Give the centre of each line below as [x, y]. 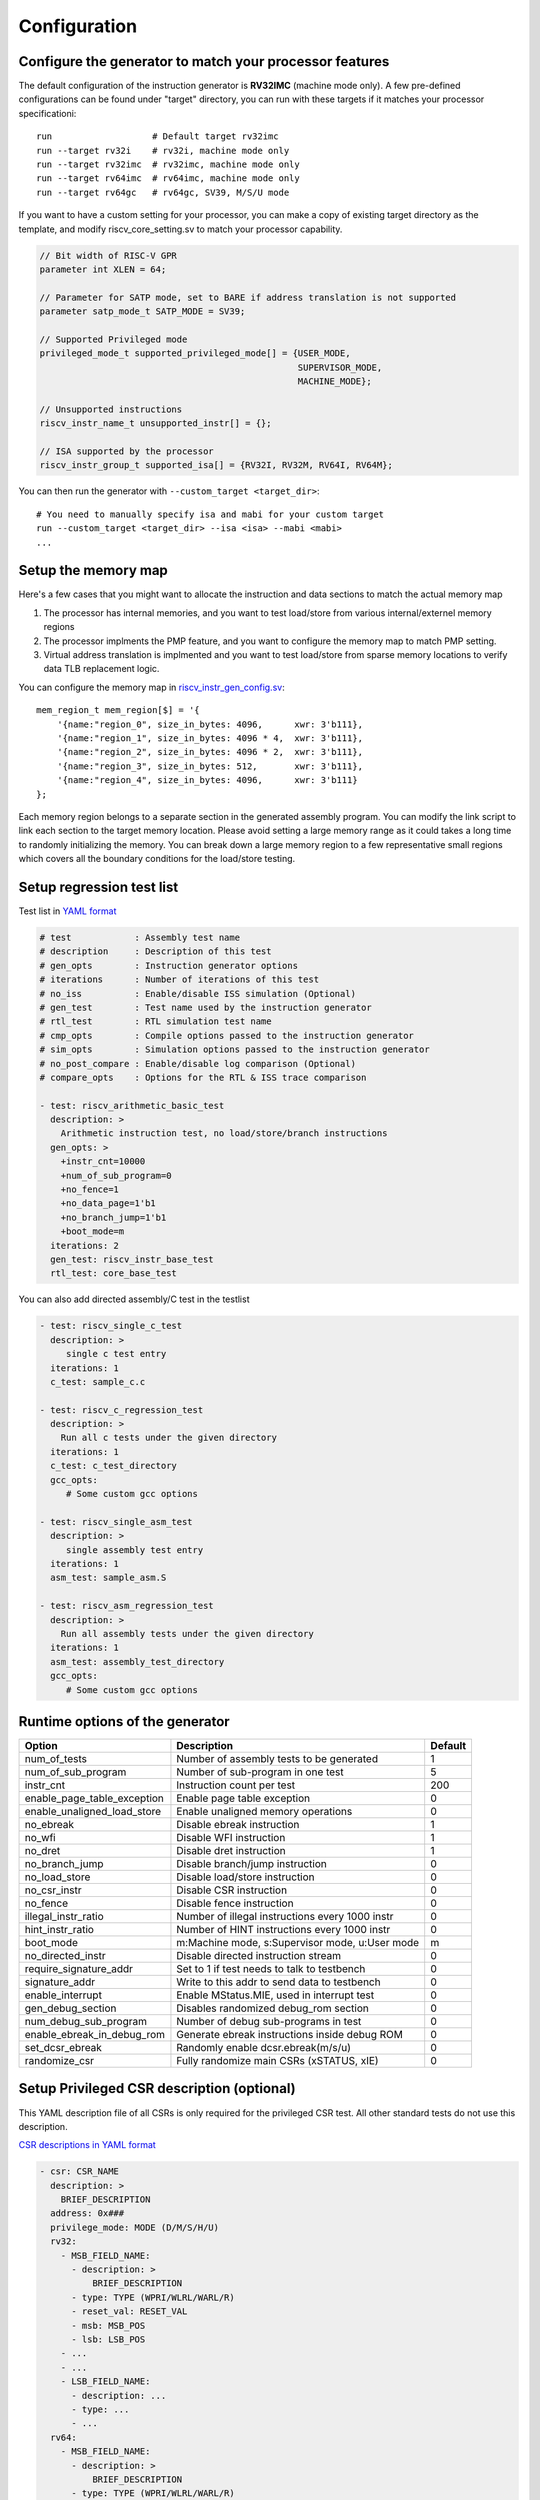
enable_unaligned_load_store [93, 1812]
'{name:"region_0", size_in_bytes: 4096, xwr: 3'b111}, [210, 724]
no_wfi [40, 1838]
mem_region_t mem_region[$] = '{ [118, 710]
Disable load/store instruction [245, 1877]
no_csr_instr [53, 1890]
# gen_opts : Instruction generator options [169, 965]
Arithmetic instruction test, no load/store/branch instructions [224, 1133]
